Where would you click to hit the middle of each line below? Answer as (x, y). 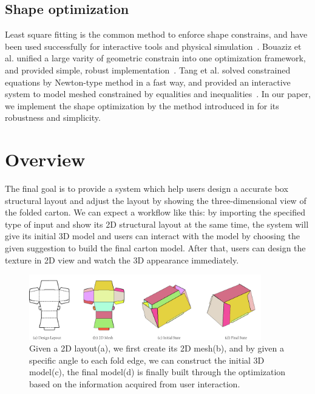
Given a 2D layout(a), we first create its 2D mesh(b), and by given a (157, 348)
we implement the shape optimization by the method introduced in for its (142, 105)
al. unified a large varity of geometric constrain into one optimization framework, (155, 58)
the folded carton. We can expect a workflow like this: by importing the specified (155, 212)
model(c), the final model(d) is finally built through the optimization (157, 372)
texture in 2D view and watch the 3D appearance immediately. (122, 260)
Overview (45, 159)
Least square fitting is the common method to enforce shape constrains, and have (156, 34)
